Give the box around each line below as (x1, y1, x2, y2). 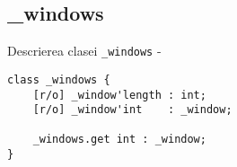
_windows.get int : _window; (32, 133, 206, 146)
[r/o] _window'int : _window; (32, 103, 233, 117)
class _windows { (7, 73, 110, 86)
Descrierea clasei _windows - (7, 41, 162, 60)
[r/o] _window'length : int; (32, 88, 206, 101)
